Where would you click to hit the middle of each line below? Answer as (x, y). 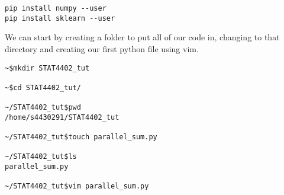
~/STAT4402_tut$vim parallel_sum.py (77, 186)
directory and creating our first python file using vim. (102, 48)
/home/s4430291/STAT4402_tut (62, 117)
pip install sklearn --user (60, 18)
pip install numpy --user (56, 8)
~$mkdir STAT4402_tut (47, 68)
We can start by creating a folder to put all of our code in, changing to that (142, 37)
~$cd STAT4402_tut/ (43, 87)
